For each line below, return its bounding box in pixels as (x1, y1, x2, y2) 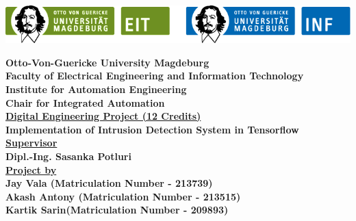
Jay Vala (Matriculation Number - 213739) (5, 176, 213, 190)
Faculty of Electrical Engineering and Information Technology (5, 68, 304, 83)
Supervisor (5, 135, 58, 150)
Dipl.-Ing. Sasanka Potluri (5, 148, 131, 163)
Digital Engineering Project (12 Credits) (5, 109, 201, 123)
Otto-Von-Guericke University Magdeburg (5, 55, 209, 69)
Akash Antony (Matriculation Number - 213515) (5, 189, 241, 203)
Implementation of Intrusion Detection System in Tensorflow (5, 122, 299, 136)
